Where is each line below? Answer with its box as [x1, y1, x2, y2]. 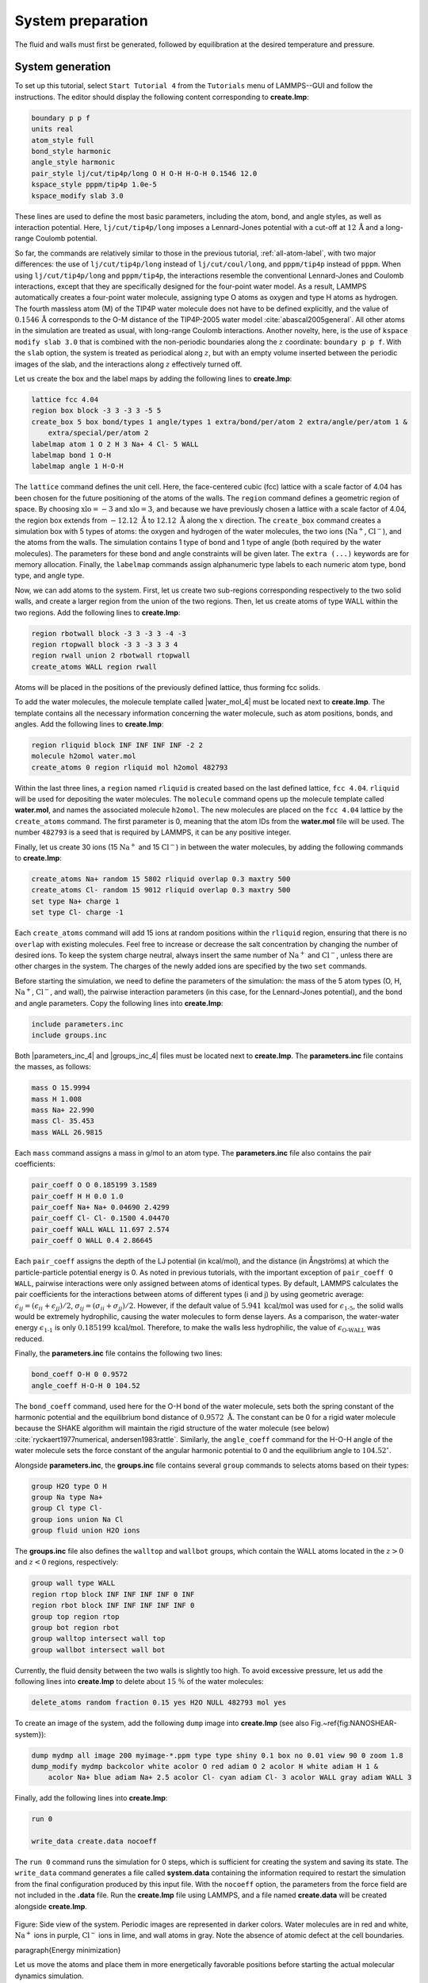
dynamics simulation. [14, 1971, 84, 1981]
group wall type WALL [31, 1578, 116, 1588]
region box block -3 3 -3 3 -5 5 [31, 406, 162, 416]
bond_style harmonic [31, 147, 111, 155]
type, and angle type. [14, 571, 85, 581]
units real [31, 125, 74, 134]
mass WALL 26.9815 [31, 1127, 103, 1137]
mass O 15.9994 [31, 1084, 90, 1092]
